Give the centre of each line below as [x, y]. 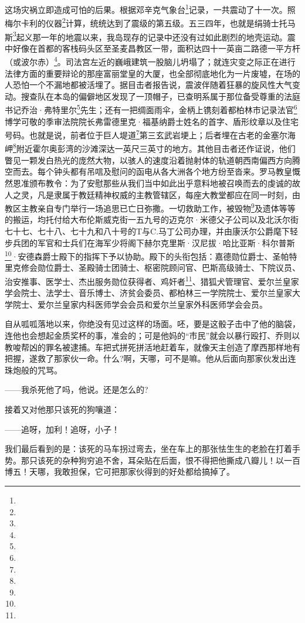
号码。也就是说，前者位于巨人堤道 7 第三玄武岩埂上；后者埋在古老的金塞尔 [146, 134]
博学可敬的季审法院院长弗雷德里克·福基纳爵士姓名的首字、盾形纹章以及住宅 [152, 121]
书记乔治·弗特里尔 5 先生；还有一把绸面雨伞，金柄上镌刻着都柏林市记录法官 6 [151, 109]
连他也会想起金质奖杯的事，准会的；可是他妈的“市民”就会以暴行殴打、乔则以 [152, 335]
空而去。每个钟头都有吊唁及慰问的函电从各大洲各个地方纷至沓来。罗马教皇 [148, 171]
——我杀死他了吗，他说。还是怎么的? [77, 389]
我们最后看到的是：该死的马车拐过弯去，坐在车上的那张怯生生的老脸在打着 [148, 449]
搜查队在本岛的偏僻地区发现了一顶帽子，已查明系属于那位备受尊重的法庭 [160, 96]
